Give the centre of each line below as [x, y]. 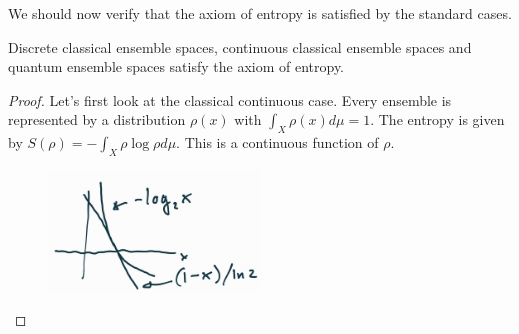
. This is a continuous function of [277, 142]
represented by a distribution [97, 119]
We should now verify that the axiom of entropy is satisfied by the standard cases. [260, 13]
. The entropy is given [437, 119]
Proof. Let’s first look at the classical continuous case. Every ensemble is [230, 99]
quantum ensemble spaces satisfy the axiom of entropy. [176, 66]
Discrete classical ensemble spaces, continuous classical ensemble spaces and [240, 46]
